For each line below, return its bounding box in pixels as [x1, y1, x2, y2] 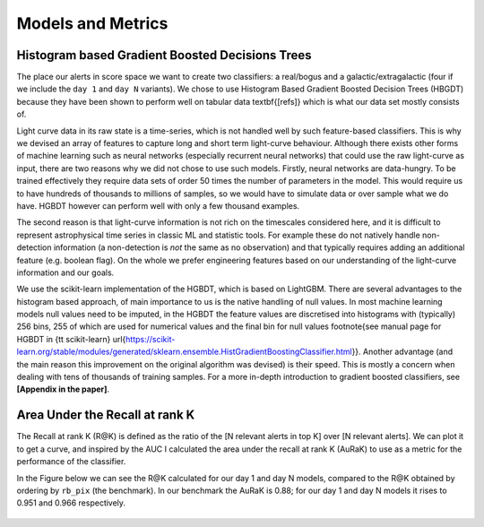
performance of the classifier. [16, 456, 126, 467]
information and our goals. [16, 267, 115, 278]
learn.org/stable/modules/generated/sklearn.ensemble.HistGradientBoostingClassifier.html [16, 346, 353, 358]
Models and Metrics [16, 13, 169, 33]
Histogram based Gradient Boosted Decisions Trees [16, 48, 313, 63]
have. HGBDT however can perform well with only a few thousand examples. [16, 200, 300, 211]
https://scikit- [125, 333, 176, 344]
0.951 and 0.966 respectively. [16, 497, 125, 508]
